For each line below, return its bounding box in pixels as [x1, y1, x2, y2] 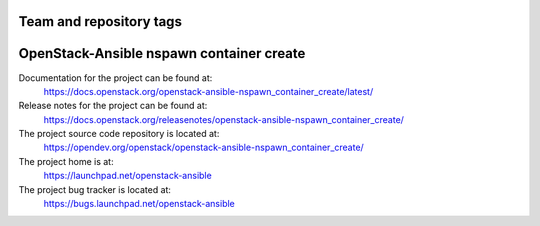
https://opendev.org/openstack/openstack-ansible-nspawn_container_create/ [43, 141, 364, 154]
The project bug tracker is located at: [18, 183, 172, 195]
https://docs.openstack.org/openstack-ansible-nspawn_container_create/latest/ [43, 85, 374, 97]
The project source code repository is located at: [18, 128, 220, 140]
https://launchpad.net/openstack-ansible [43, 170, 212, 182]
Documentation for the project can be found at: [18, 71, 213, 84]
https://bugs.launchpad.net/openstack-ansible [43, 198, 235, 210]
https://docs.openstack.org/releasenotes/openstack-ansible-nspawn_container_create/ [43, 113, 405, 125]
